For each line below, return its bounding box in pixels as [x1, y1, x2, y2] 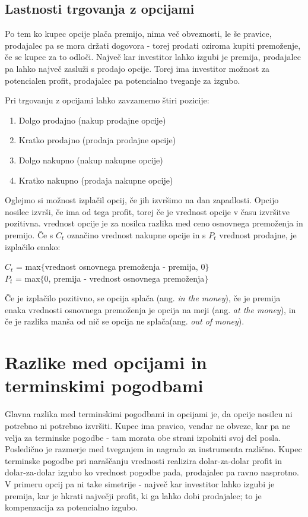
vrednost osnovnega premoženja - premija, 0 [45, 260, 205, 273]
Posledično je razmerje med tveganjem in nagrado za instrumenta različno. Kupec [5, 443, 302, 455]
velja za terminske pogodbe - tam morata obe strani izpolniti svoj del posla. [5, 431, 281, 443]
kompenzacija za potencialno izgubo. [5, 501, 138, 513]
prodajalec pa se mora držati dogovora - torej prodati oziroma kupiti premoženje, [5, 39, 301, 51]
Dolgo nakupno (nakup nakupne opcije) [18, 153, 163, 166]
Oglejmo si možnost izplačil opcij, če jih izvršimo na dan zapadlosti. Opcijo [5, 194, 279, 206]
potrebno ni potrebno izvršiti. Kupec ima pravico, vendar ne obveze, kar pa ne [5, 419, 291, 431]
